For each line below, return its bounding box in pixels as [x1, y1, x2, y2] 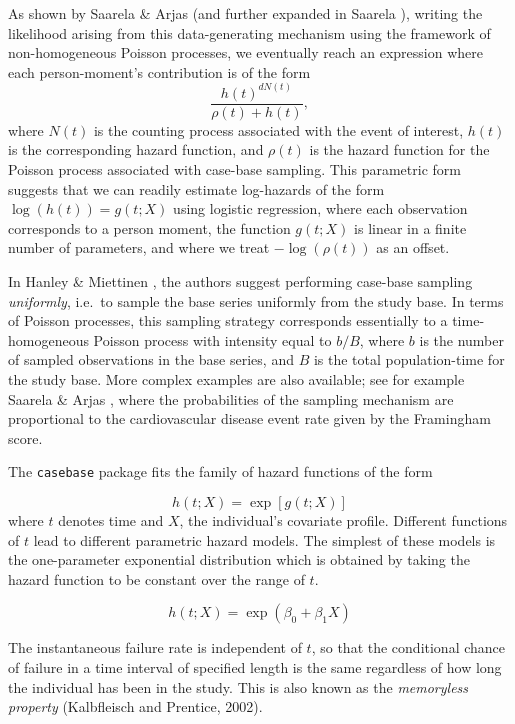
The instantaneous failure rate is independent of [8, 637, 302, 658]
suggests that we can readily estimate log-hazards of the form [8, 178, 385, 199]
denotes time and [58, 510, 164, 531]
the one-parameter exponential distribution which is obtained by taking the [8, 549, 470, 570]
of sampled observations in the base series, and [8, 349, 294, 370]
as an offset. [376, 237, 450, 258]
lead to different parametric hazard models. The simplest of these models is [33, 529, 496, 550]
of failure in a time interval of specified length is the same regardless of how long [8, 657, 502, 677]
